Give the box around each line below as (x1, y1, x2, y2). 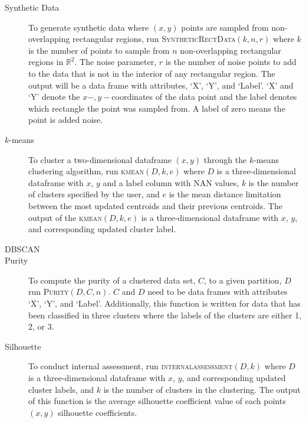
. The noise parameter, (74, 56, 157, 68)
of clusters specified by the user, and (28, 188, 160, 200)
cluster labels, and (28, 383, 94, 395)
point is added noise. (28, 113, 103, 126)
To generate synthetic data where (28, 21, 149, 33)
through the (203, 153, 247, 165)
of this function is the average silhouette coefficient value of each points (28, 395, 286, 407)
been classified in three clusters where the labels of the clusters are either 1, (28, 308, 302, 321)
